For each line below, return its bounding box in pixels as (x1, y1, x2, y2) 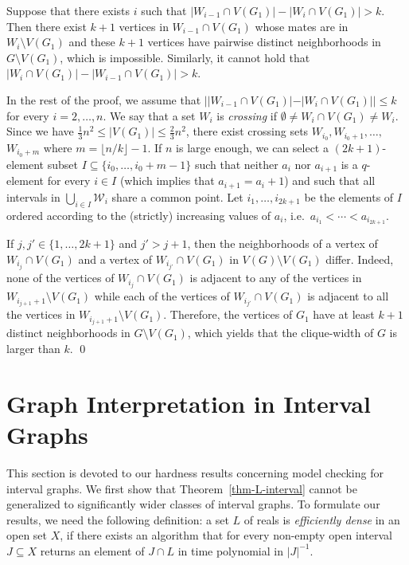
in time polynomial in (177, 542, 283, 559)
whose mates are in (255, 18, 349, 34)
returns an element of (40, 542, 145, 559)
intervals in (6, 188, 60, 205)
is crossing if (216, 107, 278, 124)
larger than (6, 340, 60, 356)
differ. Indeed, (325, 251, 394, 268)
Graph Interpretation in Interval (6, 386, 371, 419)
